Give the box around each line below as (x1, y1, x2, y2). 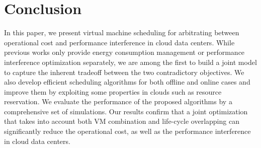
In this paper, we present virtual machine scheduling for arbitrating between (4, 27, 239, 38)
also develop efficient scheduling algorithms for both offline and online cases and (4, 77, 250, 87)
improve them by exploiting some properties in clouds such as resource (4, 86, 222, 97)
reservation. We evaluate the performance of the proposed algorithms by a (4, 96, 232, 107)
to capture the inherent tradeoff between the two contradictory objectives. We (4, 66, 244, 77)
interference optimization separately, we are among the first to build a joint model (4, 56, 257, 67)
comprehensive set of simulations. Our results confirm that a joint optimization (4, 106, 248, 116)
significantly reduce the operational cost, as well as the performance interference (4, 126, 251, 136)
